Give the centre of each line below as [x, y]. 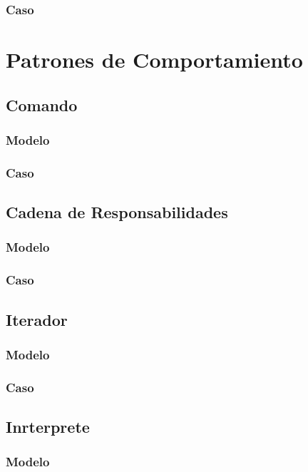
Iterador [37, 319]
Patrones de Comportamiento [154, 60]
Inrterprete [48, 427]
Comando [42, 104]
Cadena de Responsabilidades [117, 212]
